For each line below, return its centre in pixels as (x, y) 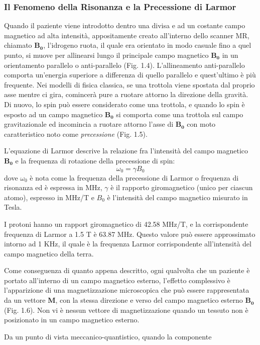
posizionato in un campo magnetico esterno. (72, 320)
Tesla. (13, 207)
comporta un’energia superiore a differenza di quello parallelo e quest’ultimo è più (130, 75)
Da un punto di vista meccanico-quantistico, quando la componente (108, 336)
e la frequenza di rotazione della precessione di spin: (95, 160)
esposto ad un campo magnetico (53, 114)
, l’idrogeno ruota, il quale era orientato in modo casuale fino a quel (147, 45)
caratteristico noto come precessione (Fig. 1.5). (76, 134)
